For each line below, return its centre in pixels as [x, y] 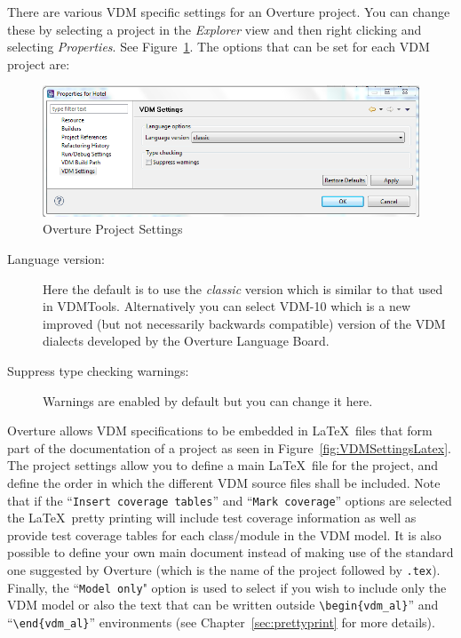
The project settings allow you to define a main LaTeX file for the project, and [223, 465]
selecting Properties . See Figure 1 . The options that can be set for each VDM [219, 47]
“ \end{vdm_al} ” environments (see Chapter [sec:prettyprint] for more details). [221, 622]
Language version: [56, 259]
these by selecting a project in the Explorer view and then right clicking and [215, 29]
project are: [39, 64]
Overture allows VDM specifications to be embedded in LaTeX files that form [220, 431]
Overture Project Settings [113, 229]
